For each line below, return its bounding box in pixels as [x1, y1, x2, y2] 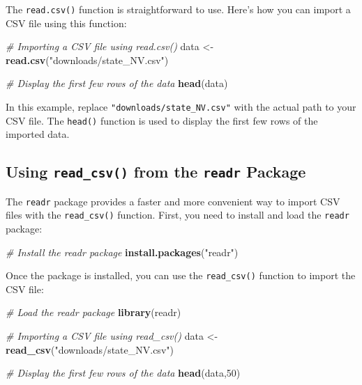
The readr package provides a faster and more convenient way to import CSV [6, 194, 340, 208]
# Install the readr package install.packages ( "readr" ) [6, 244, 239, 259]
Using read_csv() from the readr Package [6, 161, 306, 182]
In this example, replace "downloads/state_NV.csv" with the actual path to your [6, 100, 356, 114]
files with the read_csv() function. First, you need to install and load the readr [6, 207, 349, 222]
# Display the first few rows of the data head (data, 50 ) [6, 366, 241, 380]
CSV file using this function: [6, 15, 127, 30]
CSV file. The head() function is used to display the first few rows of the [6, 113, 318, 127]
